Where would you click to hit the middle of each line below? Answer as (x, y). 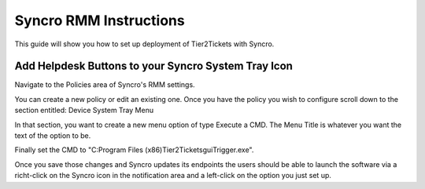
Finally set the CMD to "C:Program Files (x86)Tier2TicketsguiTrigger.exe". (134, 150)
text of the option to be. (53, 136)
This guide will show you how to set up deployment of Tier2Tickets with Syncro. (144, 44)
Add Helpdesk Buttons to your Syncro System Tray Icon (153, 66)
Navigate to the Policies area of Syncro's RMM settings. (105, 85)
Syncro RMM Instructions (100, 20)
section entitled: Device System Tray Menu (84, 111)
